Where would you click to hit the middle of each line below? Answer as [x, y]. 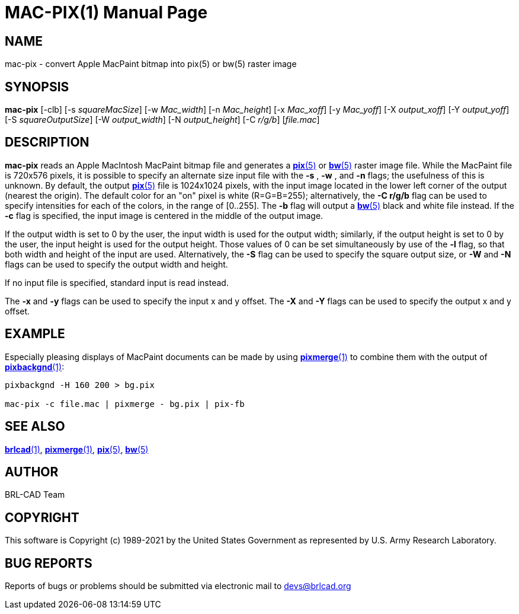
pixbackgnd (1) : [35, 367]
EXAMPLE [35, 334]
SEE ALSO [35, 427]
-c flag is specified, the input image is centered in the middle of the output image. [164, 215]
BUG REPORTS [49, 563]
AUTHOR [32, 472]
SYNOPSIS [37, 87]
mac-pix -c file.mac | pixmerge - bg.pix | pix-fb [125, 404]
